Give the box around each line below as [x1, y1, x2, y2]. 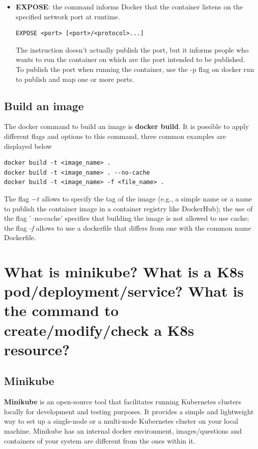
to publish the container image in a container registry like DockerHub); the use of [4, 203, 253, 213]
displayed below [4, 140, 52, 151]
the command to [4, 300, 119, 321]
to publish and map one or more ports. [15, 73, 134, 84]
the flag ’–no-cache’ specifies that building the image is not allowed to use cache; [4, 213, 249, 223]
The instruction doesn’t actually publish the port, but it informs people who [15, 44, 249, 55]
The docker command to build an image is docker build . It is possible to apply [4, 121, 249, 131]
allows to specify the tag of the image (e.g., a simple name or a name [41, 193, 252, 203]
